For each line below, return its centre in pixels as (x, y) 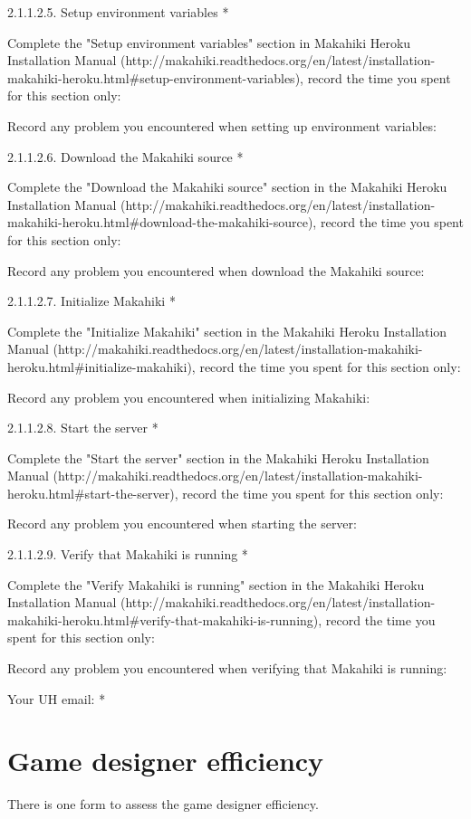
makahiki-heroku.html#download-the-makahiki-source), (162, 222)
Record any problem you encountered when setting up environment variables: (222, 125)
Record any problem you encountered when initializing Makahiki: (189, 397)
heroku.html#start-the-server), (93, 493)
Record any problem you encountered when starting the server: (182, 524)
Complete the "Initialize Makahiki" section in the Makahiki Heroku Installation (227, 331)
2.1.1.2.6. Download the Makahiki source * (125, 156)
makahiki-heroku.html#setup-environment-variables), (155, 77)
